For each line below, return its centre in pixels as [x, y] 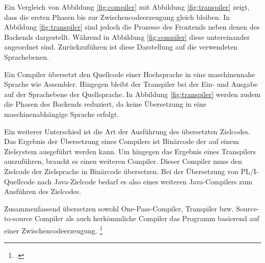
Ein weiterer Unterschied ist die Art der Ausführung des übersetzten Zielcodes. [127, 131]
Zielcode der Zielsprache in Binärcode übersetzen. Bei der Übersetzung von [121, 171]
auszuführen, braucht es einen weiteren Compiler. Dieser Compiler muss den [123, 161]
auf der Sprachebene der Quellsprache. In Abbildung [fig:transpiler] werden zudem [132, 94]
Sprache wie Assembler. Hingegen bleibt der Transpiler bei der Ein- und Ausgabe [131, 84]
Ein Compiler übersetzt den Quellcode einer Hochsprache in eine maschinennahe [130, 74]
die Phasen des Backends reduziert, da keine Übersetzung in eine [105, 104]
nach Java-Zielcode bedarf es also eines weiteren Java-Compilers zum [144, 181]
